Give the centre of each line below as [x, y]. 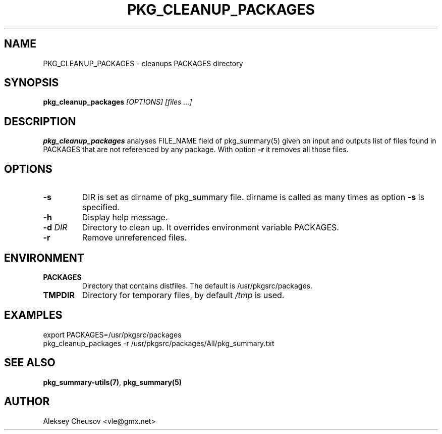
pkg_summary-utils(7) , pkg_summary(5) [113, 382]
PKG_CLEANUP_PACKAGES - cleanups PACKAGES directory [143, 63]
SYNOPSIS [32, 83]
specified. [101, 207]
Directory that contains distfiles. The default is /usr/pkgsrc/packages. [197, 285]
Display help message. [125, 218]
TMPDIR [59, 295]
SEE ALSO [30, 363]
